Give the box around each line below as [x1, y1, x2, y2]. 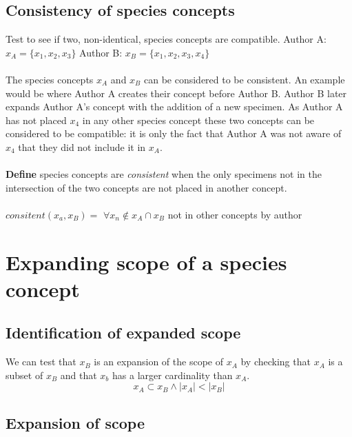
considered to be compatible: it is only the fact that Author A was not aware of [6, 126, 342, 141]
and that [60, 367, 97, 382]
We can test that [6, 354, 76, 369]
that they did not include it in [18, 139, 146, 154]
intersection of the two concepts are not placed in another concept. [6, 180, 287, 194]
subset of [6, 367, 43, 382]
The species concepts [6, 72, 94, 86]
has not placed [6, 112, 67, 127]
